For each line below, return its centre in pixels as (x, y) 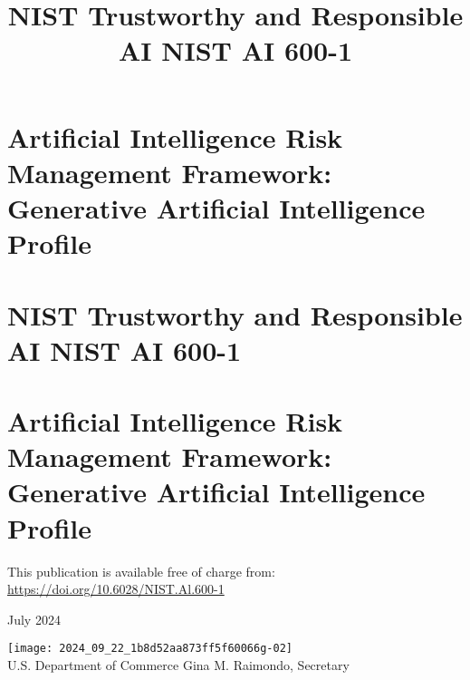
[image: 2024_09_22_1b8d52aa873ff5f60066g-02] (150, 649)
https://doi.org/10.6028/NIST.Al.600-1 (116, 589)
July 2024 (34, 619)
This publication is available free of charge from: (141, 571)
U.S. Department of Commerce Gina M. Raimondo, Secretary (178, 665)
